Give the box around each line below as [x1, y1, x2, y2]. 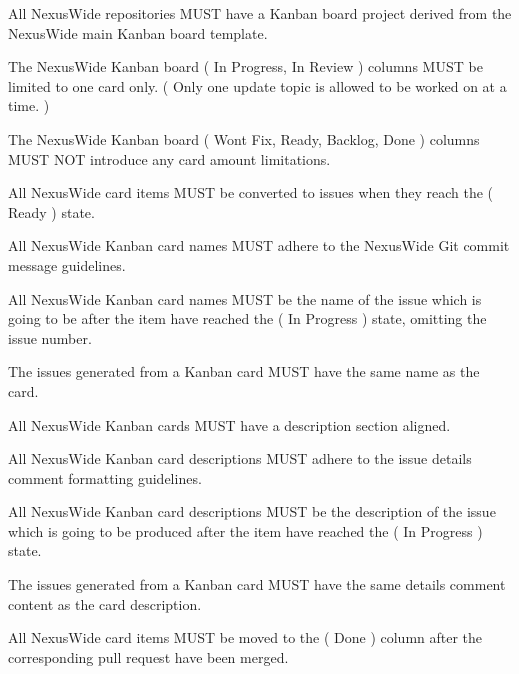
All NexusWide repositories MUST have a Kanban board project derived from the [8, 3, 512, 23]
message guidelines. [8, 254, 126, 275]
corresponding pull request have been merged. [8, 646, 289, 667]
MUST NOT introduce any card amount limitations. [8, 148, 331, 169]
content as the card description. [8, 593, 202, 614]
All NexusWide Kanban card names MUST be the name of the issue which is [8, 288, 482, 309]
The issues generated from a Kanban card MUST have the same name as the [8, 361, 480, 382]
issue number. [8, 327, 92, 348]
